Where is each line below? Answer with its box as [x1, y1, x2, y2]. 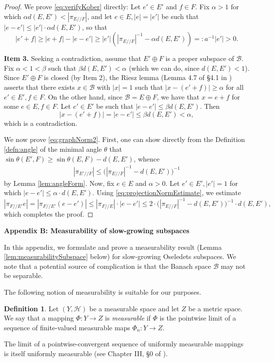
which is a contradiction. [4, 118, 78, 128]
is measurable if [105, 313, 151, 323]
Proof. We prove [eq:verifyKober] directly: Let [4, 1, 141, 11]
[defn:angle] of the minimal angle [4, 143, 102, 154]
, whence [134, 153, 160, 163]
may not [220, 261, 246, 271]
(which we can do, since [129, 62, 199, 73]
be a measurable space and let [89, 303, 179, 313]
